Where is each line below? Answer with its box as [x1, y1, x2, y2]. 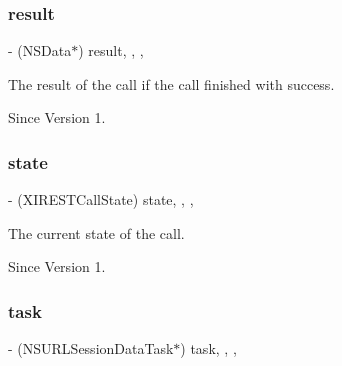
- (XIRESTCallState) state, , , [8, 189, 194, 210]
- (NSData [8, 40, 72, 61]
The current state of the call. [8, 222, 185, 243]
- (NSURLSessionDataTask [8, 338, 174, 359]
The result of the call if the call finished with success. [8, 73, 335, 94]
